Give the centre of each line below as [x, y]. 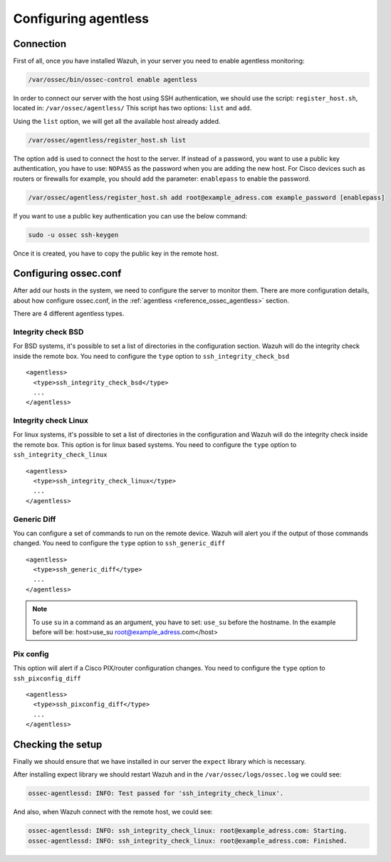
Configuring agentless [81, 19]
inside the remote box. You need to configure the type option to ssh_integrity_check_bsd [151, 356]
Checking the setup [58, 744]
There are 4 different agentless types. [69, 314]
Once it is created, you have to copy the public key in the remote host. [116, 253]
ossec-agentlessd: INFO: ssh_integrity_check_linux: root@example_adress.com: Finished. [188, 841]
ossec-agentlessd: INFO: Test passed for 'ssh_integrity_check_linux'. [156, 793]
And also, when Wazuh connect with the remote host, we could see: [113, 812]
